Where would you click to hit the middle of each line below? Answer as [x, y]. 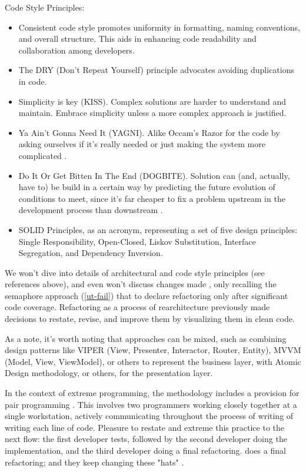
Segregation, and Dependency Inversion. [91, 253]
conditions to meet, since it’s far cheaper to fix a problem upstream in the [152, 198]
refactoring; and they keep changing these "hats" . [94, 462]
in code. [33, 81]
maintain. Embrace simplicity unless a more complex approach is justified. [152, 113]
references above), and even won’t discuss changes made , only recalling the [141, 284]
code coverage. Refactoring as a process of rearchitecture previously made [137, 307]
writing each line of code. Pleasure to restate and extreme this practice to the [145, 427]
